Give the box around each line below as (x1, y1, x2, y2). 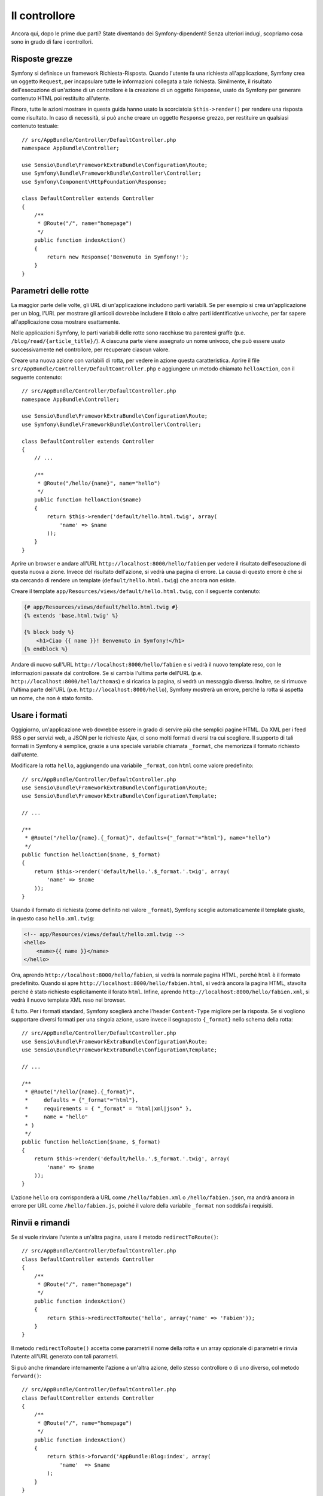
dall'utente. (11, 751, 39, 758)
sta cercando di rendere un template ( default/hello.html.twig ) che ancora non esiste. (11, 576, 236, 583)
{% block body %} (23, 629, 75, 636)
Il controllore (11, 9, 76, 22)
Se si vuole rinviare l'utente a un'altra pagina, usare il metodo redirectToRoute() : (11, 1233, 218, 1241)
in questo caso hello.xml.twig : (11, 914, 95, 922)
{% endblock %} (23, 646, 68, 652)
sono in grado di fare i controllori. (11, 38, 93, 45)
